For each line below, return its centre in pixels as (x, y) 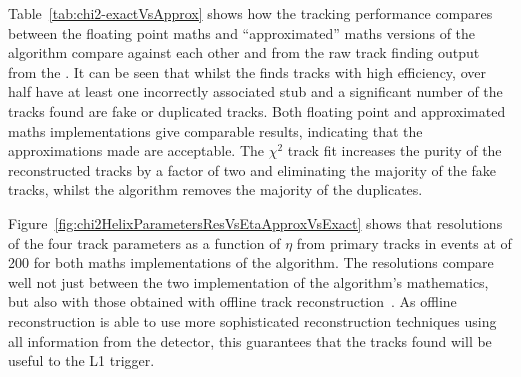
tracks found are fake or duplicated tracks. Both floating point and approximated (257, 110)
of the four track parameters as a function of (144, 242)
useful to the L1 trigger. (81, 360)
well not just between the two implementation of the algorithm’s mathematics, (248, 281)
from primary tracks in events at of (404, 242)
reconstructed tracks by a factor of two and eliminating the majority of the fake (252, 169)
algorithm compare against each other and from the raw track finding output (244, 52)
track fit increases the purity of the (394, 150)
